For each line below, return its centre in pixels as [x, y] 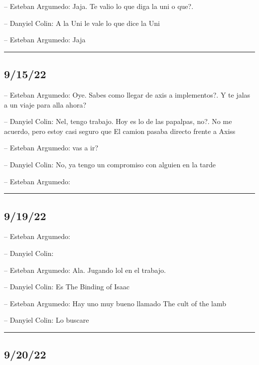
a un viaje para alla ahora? [45, 104]
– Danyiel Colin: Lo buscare [47, 320]
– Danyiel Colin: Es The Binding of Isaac [67, 287]
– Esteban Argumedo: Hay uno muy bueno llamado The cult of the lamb [115, 303]
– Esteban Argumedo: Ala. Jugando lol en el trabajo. [85, 270]
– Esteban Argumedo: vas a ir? [51, 148]
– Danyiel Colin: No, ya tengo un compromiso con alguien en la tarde [110, 164]
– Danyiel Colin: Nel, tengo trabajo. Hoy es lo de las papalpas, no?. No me [118, 121]
